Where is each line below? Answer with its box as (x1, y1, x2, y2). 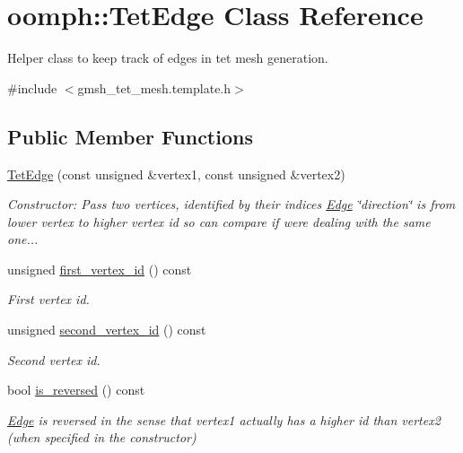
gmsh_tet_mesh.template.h (77, 78, 231, 97)
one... (7, 230, 39, 248)
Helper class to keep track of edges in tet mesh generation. (7, 48, 328, 67)
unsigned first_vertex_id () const (7, 259, 192, 278)
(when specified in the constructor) (7, 428, 197, 447)
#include (7, 78, 57, 97)
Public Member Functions (7, 122, 253, 150)
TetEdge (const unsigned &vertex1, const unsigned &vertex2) (7, 164, 345, 183)
